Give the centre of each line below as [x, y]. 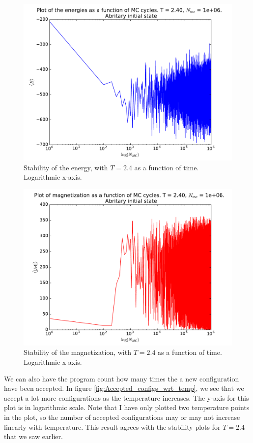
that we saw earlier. [33, 436]
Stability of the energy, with [66, 167]
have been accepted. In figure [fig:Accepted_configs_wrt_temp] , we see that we [124, 388]
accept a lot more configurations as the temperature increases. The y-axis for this [126, 397]
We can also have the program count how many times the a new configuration [122, 378]
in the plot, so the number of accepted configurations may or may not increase [122, 417]
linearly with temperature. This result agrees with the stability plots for [112, 427]
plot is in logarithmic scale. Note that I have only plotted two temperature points [127, 407]
